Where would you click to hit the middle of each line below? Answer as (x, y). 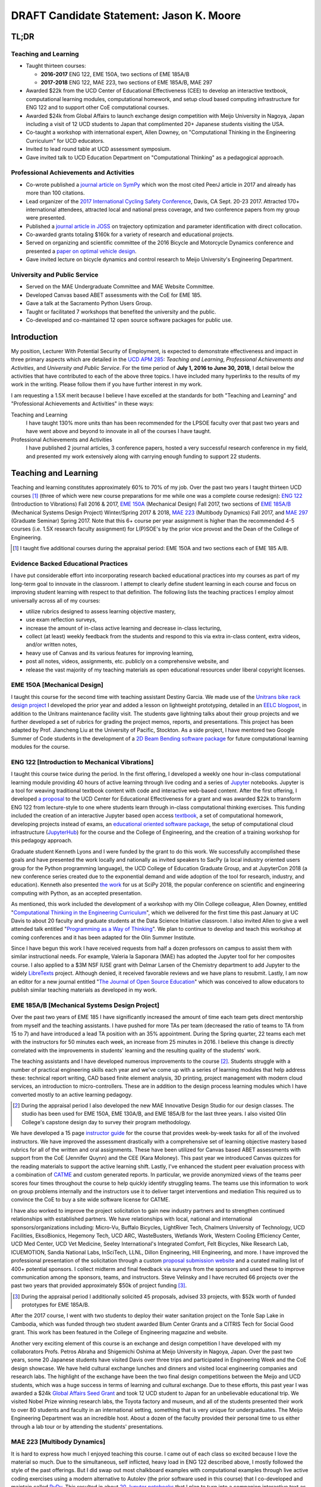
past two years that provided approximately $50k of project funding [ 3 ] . (99, 1285)
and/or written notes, (51, 645)
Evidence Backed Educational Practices (69, 563)
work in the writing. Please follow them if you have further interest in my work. (107, 384)
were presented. (46, 218)
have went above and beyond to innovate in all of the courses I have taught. (119, 431)
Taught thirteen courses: (56, 66)
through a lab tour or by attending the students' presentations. (87, 1426)
